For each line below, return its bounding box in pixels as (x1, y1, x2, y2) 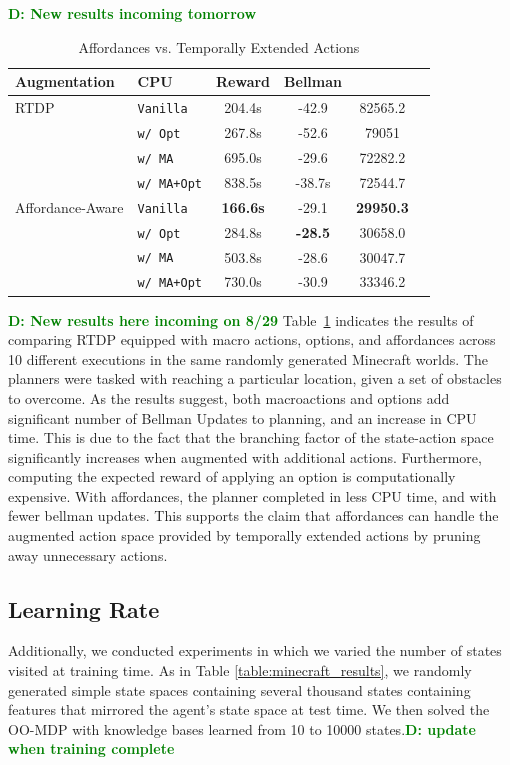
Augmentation (15, 71, 115, 92)
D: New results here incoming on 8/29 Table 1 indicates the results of (8, 309, 474, 330)
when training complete (8, 738, 175, 759)
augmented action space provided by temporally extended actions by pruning (8, 525, 481, 546)
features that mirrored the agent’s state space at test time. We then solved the (8, 699, 490, 720)
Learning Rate (8, 593, 160, 624)
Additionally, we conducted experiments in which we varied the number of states (8, 640, 502, 661)
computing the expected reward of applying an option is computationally (8, 466, 456, 487)
